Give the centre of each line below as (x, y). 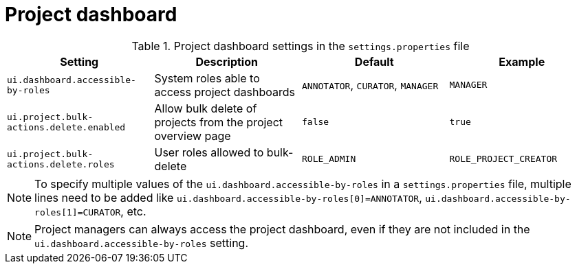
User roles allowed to (209, 152)
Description (227, 61)
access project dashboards (225, 92)
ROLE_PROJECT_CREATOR (503, 159)
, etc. (133, 211)
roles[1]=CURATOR (78, 212)
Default (374, 61)
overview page (193, 136)
